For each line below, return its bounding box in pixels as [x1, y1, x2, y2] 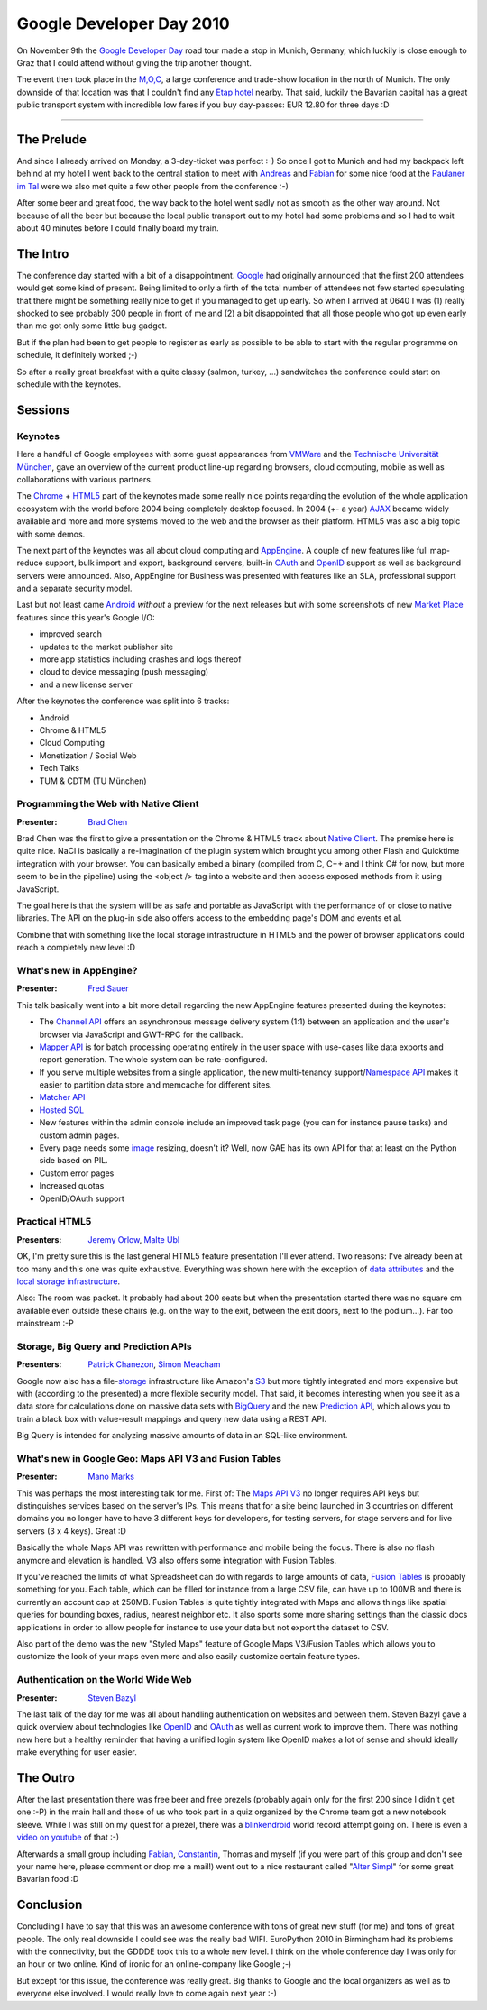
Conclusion [16, 1897, 83, 1913]
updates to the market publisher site [39, 641, 174, 652]
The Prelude [16, 132, 87, 147]
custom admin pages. [39, 1130, 120, 1141]
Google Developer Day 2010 [16, 14, 230, 33]
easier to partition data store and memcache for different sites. [39, 1079, 272, 1090]
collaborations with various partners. [16, 473, 153, 484]
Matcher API [39, 1092, 86, 1103]
